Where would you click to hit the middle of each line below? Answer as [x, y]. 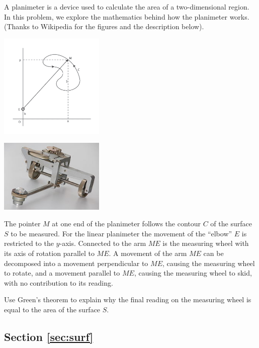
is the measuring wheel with [206, 243]
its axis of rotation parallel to [49, 253]
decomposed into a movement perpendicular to [76, 263]
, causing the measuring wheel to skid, [193, 273]
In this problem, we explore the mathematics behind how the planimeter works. [127, 16]
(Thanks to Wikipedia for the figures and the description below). [104, 26]
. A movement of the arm [148, 253]
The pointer [22, 224]
